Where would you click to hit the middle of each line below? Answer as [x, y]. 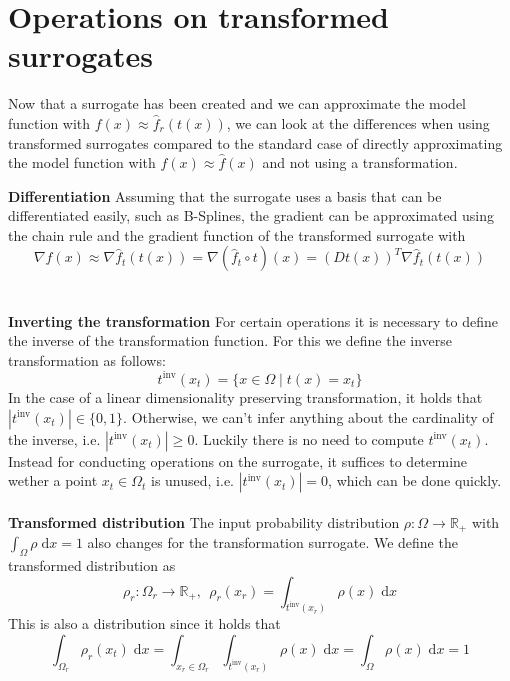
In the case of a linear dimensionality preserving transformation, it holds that [245, 396]
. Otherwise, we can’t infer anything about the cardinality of [308, 416]
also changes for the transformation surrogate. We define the [272, 542]
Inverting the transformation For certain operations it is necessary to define [253, 320]
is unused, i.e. [192, 480]
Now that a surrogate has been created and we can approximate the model [237, 103]
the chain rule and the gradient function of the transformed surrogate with [237, 234]
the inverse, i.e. [54, 438]
